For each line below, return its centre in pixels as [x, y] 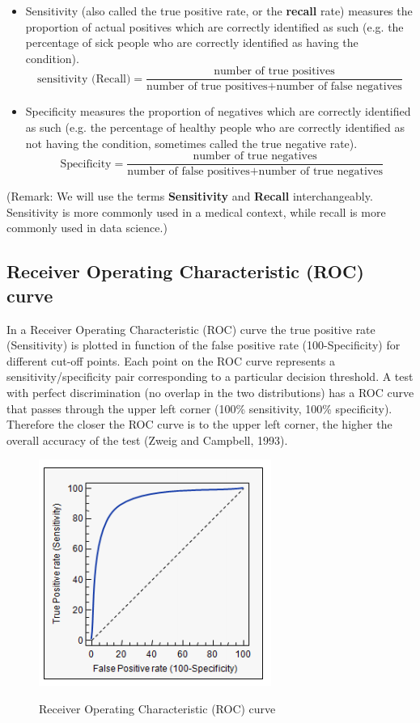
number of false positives [189, 172]
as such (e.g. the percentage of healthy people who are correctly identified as [215, 127]
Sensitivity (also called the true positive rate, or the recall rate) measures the [219, 11]
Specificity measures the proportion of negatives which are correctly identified [218, 111]
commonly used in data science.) [87, 228]
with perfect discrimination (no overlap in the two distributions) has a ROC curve [210, 393]
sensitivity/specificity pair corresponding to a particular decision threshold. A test [210, 376]
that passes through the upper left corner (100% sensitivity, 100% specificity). [199, 408]
